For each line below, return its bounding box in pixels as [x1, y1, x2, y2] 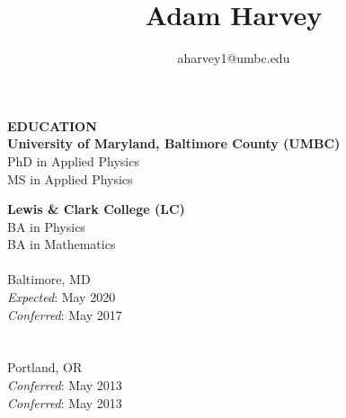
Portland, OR [7, 358, 83, 377]
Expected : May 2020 [7, 288, 116, 307]
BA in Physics [7, 217, 85, 236]
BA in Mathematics [7, 235, 116, 253]
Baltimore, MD [7, 270, 91, 289]
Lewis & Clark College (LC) [7, 200, 185, 218]
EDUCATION [7, 116, 97, 135]
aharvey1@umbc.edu [177, 49, 290, 67]
